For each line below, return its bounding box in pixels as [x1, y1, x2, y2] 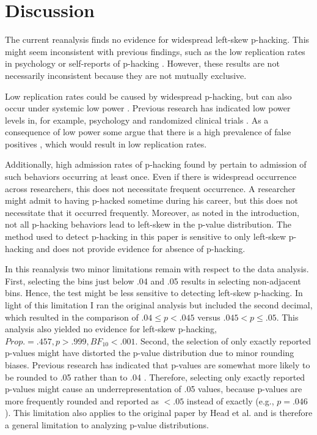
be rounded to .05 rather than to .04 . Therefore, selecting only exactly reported [5, 370, 305, 383]
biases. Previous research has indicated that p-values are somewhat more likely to [5, 358, 310, 371]
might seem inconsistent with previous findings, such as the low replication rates [5, 45, 305, 58]
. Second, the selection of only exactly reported [135, 334, 312, 347]
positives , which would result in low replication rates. [5, 137, 207, 150]
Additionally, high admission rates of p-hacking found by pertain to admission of [5, 158, 307, 171]
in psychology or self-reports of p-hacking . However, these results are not [5, 57, 280, 70]
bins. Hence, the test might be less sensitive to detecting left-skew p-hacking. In [5, 286, 303, 299]
